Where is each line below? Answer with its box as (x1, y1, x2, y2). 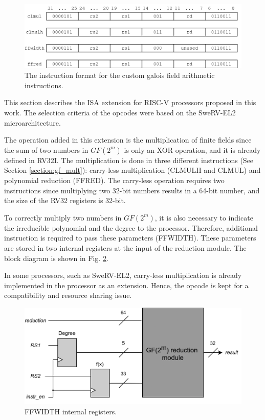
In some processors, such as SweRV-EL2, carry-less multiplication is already (4, 270, 242, 281)
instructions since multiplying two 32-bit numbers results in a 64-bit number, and (4, 185, 260, 195)
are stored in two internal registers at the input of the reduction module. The (4, 242, 247, 253)
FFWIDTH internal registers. (25, 406, 117, 417)
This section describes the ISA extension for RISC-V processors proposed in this (4, 97, 256, 108)
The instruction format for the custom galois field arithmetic (25, 70, 215, 81)
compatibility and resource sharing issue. (4, 290, 132, 301)
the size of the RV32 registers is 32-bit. (4, 195, 126, 206)
